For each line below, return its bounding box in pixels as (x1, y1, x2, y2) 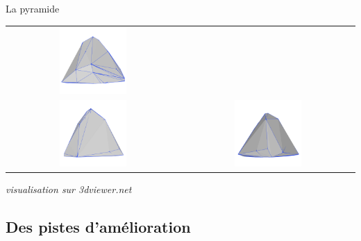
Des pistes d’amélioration (6, 215, 191, 237)
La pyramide (6, 1, 60, 15)
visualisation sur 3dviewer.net (6, 181, 132, 196)
